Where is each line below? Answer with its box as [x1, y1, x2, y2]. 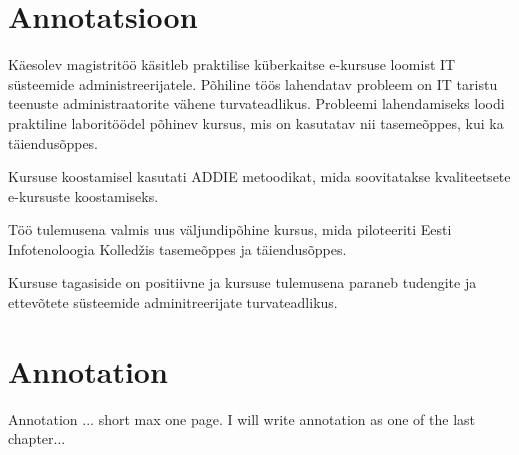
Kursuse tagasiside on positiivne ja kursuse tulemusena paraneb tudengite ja [8, 272, 477, 293]
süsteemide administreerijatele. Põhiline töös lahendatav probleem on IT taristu [8, 73, 498, 94]
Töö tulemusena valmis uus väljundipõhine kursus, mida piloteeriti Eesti [8, 219, 452, 240]
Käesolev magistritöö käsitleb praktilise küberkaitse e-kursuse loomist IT [8, 54, 456, 75]
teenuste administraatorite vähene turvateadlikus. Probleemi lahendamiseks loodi [8, 93, 505, 114]
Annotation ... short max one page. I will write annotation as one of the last [8, 408, 475, 429]
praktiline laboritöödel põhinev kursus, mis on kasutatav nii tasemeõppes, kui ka [8, 112, 504, 133]
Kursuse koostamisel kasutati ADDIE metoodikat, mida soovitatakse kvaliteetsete [8, 166, 511, 187]
